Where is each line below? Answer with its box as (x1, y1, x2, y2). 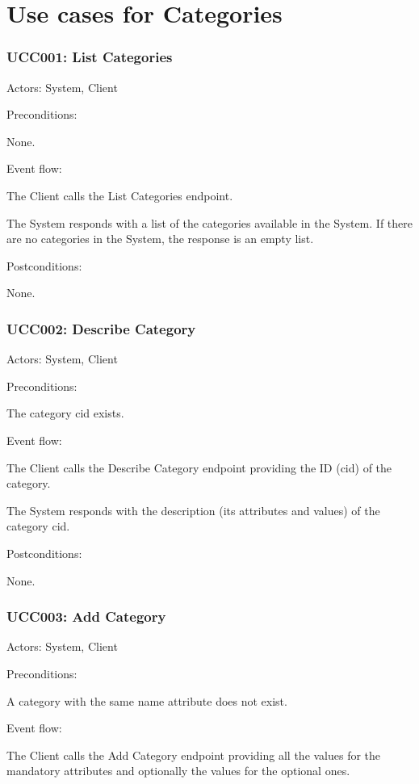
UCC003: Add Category (6, 606, 166, 627)
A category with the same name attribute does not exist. (6, 692, 287, 709)
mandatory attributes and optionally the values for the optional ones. (6, 762, 350, 779)
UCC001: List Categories (6, 47, 173, 67)
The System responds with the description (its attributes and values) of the (6, 501, 380, 518)
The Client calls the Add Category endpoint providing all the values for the (6, 746, 381, 763)
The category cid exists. (6, 405, 124, 421)
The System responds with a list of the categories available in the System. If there (6, 214, 413, 231)
